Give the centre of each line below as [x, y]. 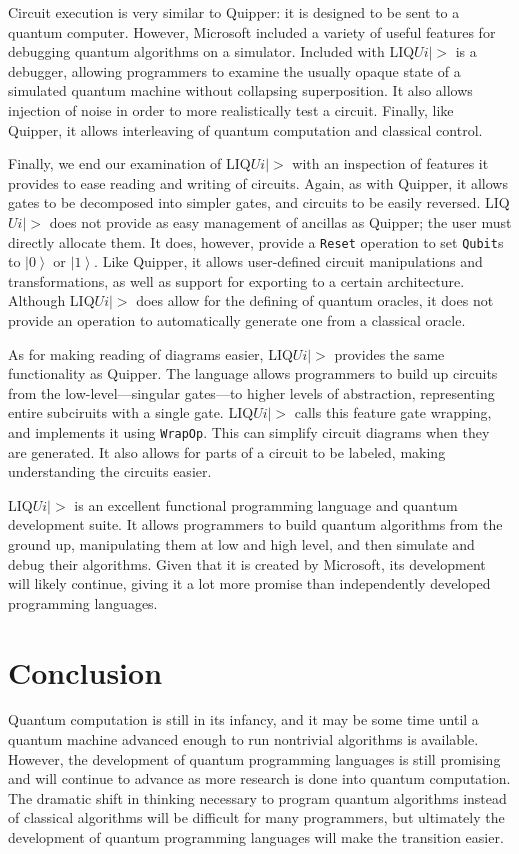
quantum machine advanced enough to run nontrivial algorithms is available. [243, 739]
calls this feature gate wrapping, [393, 412]
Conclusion [85, 671]
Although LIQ [51, 300]
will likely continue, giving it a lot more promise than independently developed [249, 583]
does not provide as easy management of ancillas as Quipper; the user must [280, 221]
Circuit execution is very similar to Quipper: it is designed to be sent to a [234, 12]
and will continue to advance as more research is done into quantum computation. [259, 778]
